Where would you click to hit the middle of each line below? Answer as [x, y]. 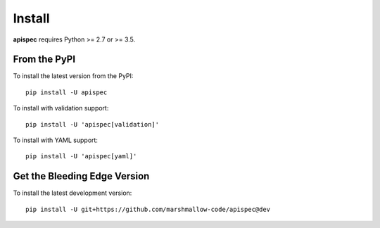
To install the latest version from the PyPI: [73, 76]
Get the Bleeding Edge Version [81, 176]
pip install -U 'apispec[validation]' [93, 124]
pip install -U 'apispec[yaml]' [81, 156]
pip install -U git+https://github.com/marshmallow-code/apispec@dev [148, 209]
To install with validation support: [61, 108]
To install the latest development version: [72, 193]
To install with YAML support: [56, 140]
